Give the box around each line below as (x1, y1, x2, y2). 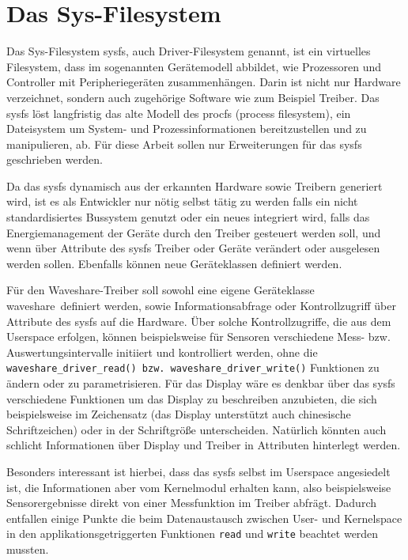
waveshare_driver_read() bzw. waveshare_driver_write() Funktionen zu (6, 359, 380, 376)
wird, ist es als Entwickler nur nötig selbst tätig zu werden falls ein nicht (6, 193, 358, 210)
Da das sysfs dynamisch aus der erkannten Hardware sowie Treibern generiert (6, 177, 383, 194)
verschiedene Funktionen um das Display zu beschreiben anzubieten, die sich (6, 390, 377, 407)
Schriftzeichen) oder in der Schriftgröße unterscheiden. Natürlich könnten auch (6, 421, 387, 437)
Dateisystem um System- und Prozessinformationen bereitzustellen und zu (6, 120, 367, 137)
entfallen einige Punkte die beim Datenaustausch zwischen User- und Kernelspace (6, 509, 402, 526)
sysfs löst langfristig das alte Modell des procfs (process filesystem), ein (6, 104, 351, 121)
